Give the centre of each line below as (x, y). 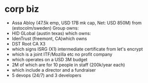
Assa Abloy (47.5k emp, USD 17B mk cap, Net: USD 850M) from (77, 23)
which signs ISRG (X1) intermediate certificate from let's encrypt (77, 49)
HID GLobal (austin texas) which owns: (51, 33)
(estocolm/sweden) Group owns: (45, 28)
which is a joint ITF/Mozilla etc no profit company (62, 54)
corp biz (22, 9)
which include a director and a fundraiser (54, 70)
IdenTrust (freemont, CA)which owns (49, 39)
